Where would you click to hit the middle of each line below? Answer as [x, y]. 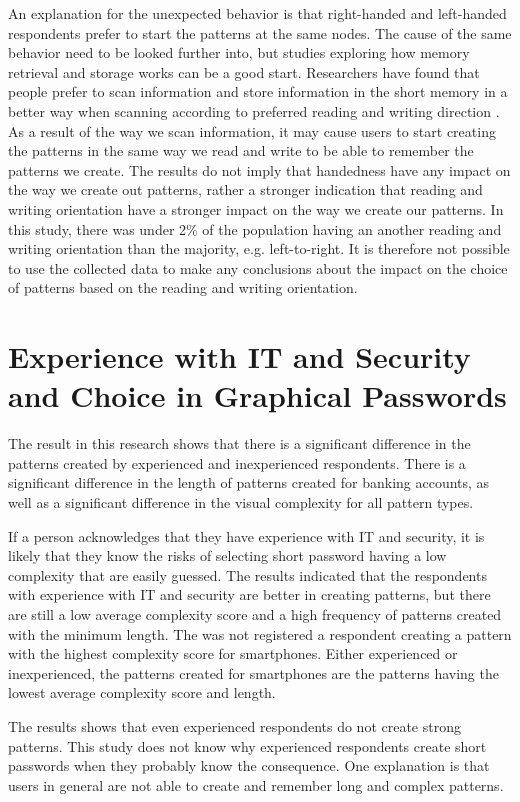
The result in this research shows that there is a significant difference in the [239, 443]
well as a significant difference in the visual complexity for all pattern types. [241, 502]
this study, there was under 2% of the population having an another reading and [255, 228]
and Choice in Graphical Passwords [257, 395]
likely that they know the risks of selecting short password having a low [227, 555]
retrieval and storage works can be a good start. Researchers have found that [244, 71]
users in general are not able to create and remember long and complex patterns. [256, 784]
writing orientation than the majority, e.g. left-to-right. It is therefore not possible [259, 248]
